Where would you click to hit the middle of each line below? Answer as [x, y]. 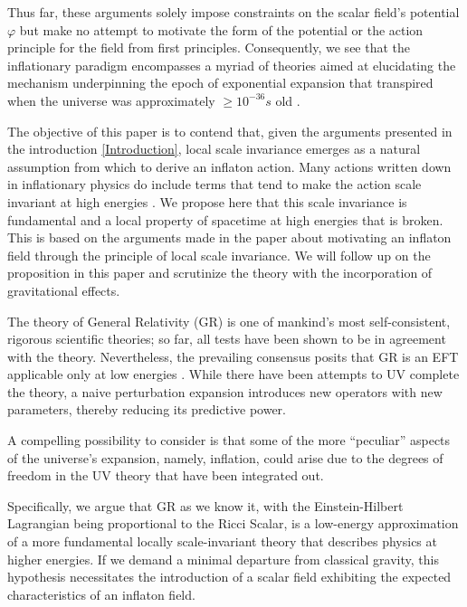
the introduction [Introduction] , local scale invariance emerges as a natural [214, 149]
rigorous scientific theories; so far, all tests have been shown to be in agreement [227, 339]
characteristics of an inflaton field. [101, 594]
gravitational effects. [64, 290]
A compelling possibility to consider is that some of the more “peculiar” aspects [229, 440]
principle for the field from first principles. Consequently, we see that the [209, 47]
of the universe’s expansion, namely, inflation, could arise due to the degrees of [225, 457]
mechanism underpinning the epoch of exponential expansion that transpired [220, 83]
